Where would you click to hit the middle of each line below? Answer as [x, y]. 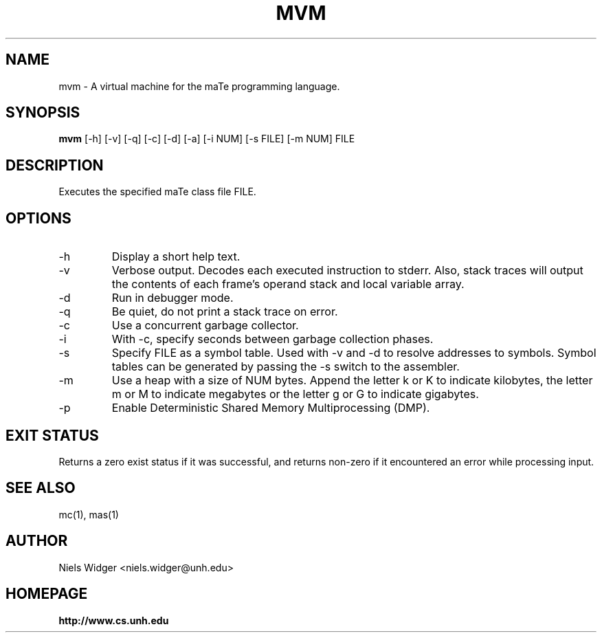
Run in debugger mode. [172, 298]
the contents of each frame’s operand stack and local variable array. [288, 284]
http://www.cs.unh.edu [114, 620]
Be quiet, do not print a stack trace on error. [225, 312]
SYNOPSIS [43, 113]
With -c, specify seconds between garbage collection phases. [272, 339]
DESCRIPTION [55, 165]
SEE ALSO [41, 488]
